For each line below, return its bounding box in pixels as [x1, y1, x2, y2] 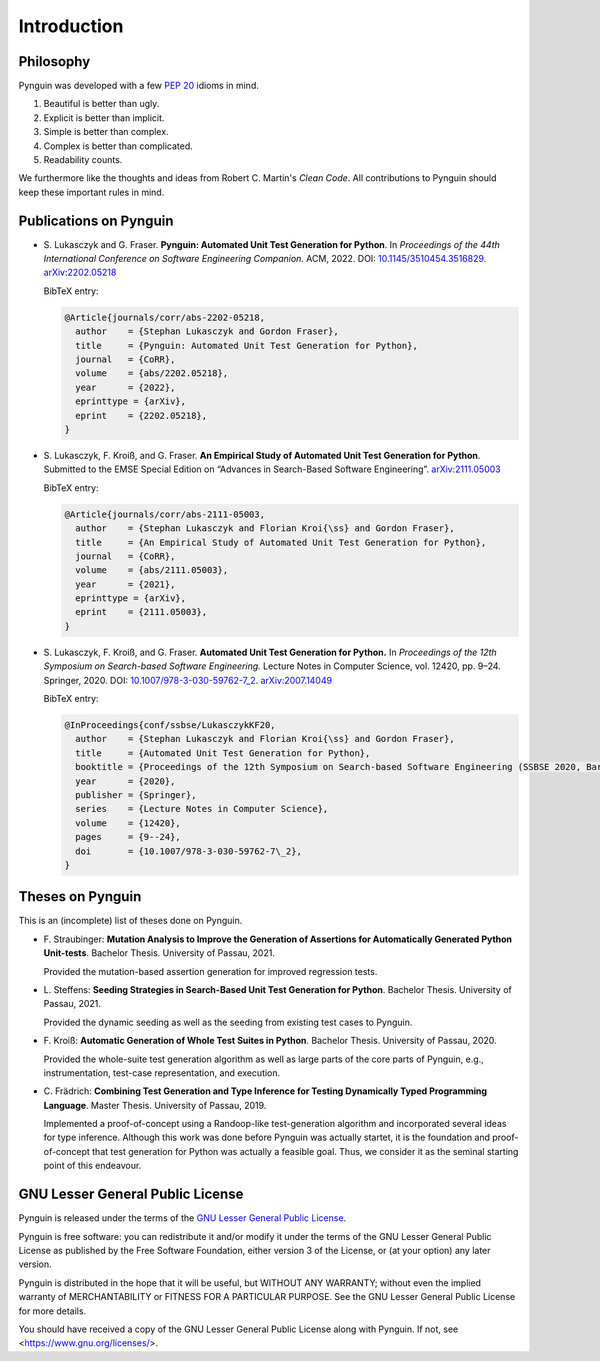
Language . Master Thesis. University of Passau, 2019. [43, 1099, 267, 1111]
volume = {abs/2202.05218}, [75, 368, 229, 379]
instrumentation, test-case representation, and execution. [43, 1066, 281, 1079]
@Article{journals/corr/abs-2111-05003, [64, 508, 265, 520]
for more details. [18, 1305, 87, 1317]
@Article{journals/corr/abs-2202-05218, [64, 311, 265, 323]
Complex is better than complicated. [43, 140, 194, 152]
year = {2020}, [75, 775, 176, 787]
